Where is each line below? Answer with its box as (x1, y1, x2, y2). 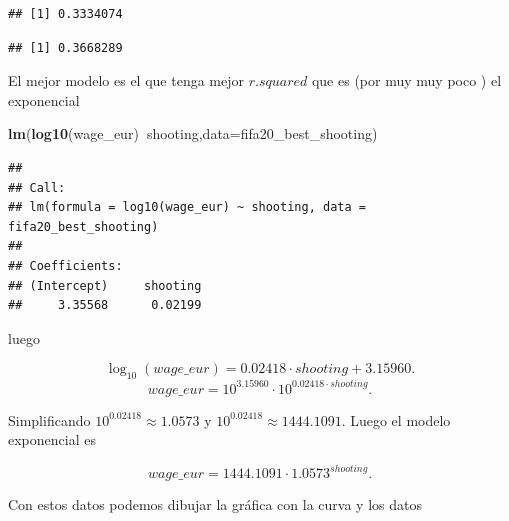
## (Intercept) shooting (8, 278, 202, 293)
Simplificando (8, 409, 91, 430)
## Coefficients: (8, 258, 123, 273)
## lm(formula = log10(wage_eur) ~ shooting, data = (8, 200, 366, 215)
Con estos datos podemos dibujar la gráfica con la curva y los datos (8, 494, 422, 515)
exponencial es (8, 429, 96, 450)
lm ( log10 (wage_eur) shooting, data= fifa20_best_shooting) (8, 123, 378, 144)
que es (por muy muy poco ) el (311, 70, 502, 91)
